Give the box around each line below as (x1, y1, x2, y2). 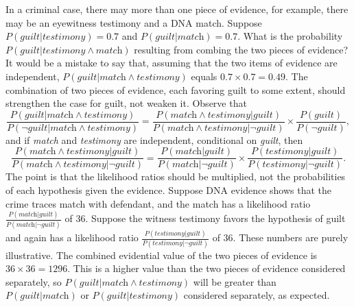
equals (191, 69, 217, 83)
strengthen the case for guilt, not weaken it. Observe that (5, 96, 247, 110)
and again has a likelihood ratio (5, 230, 139, 245)
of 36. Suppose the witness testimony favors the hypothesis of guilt (64, 211, 346, 225)
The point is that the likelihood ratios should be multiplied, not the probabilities (5, 169, 346, 184)
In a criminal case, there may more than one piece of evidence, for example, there (5, 2, 349, 16)
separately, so (5, 274, 62, 288)
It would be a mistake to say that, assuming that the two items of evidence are (5, 56, 338, 70)
